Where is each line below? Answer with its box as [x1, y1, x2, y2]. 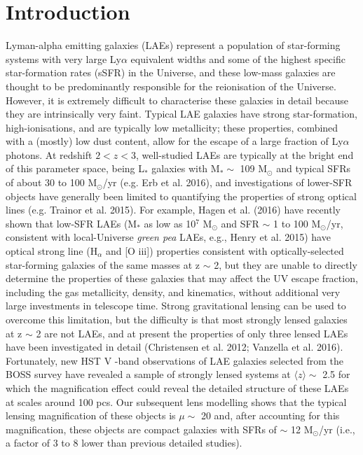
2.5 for [322, 367, 350, 381]
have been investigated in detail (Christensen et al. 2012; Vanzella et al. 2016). [6, 339, 343, 354]
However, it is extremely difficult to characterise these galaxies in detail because [6, 92, 348, 107]
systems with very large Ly [6, 51, 121, 66]
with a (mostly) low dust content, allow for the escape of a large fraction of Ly [6, 134, 343, 148]
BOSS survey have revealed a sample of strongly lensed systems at [6, 367, 291, 381]
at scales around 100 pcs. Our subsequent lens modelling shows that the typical [6, 394, 347, 409]
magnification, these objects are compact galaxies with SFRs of [6, 421, 277, 436]
